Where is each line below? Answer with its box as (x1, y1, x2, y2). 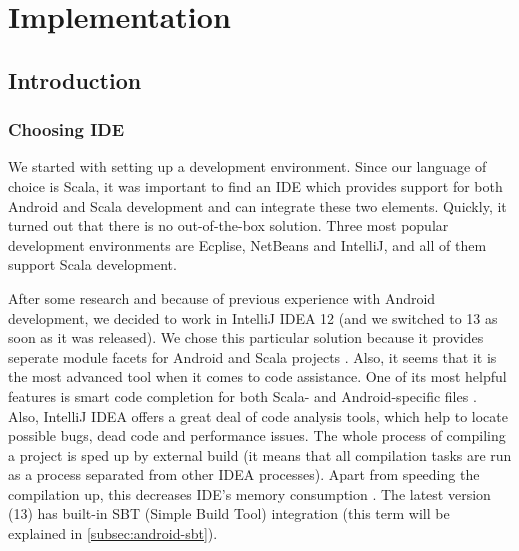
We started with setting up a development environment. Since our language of (8, 156, 487, 177)
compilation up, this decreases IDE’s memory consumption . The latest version (8, 483, 491, 504)
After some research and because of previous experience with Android (8, 287, 436, 308)
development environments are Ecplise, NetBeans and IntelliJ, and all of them (8, 234, 487, 255)
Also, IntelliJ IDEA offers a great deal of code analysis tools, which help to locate (8, 405, 508, 426)
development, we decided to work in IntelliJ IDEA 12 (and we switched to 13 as (8, 307, 498, 328)
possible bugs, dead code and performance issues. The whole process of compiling (8, 425, 506, 446)
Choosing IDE (8, 117, 125, 142)
